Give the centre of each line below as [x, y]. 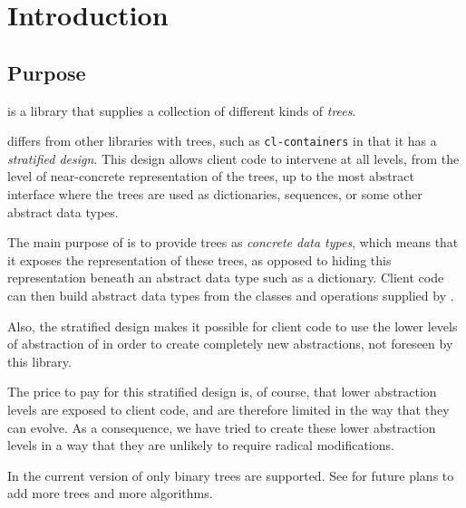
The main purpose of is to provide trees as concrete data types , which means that [233, 242]
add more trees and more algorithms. [110, 493]
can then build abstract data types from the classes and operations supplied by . [231, 295]
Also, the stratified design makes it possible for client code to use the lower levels [233, 326]
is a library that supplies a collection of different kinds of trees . [182, 110]
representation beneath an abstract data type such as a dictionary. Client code [226, 278]
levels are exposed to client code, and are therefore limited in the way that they [228, 409]
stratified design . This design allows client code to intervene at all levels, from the [233, 158]
